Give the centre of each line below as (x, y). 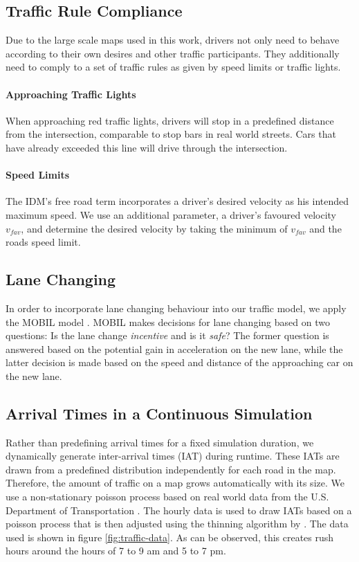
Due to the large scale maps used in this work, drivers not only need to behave (173, 40)
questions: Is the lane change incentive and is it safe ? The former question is (167, 335)
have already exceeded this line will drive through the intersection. (147, 147)
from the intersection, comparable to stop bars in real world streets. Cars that (171, 134)
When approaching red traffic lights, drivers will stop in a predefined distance (170, 120)
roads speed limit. (43, 242)
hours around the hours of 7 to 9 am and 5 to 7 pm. (116, 551)
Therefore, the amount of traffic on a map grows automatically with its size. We (175, 483)
